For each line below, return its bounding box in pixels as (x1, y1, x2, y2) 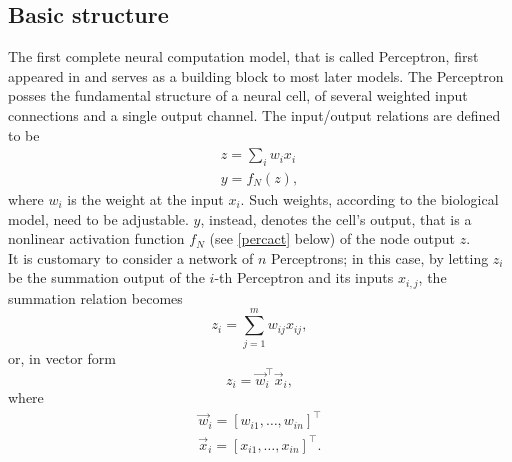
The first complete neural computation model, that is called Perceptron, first (8, 46, 479, 67)
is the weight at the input (67, 189, 224, 210)
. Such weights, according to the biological (240, 189, 499, 210)
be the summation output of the (8, 267, 205, 288)
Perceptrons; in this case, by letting (271, 247, 489, 268)
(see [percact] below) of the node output (209, 228, 456, 249)
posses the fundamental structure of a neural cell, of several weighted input (8, 85, 468, 106)
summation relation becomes (8, 287, 183, 308)
